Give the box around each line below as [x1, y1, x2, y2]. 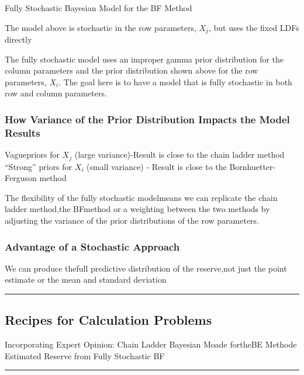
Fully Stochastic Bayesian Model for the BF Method [5, 2, 192, 13]
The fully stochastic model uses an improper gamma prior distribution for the [5, 53, 284, 65]
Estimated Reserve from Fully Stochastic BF [5, 349, 165, 362]
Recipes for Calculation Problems [5, 311, 212, 329]
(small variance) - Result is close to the [87, 160, 227, 172]
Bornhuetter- [229, 160, 276, 172]
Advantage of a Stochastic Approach [5, 239, 180, 254]
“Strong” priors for [5, 160, 72, 172]
